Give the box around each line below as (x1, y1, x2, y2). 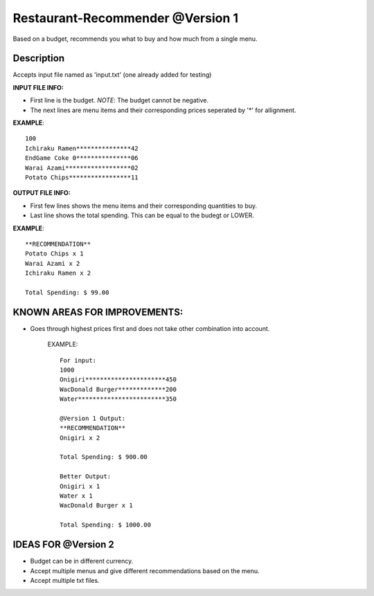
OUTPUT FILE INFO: (12, 189, 71, 197)
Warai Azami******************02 (25, 163, 139, 172)
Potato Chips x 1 (25, 250, 84, 258)
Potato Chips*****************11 (25, 173, 139, 181)
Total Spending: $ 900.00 (60, 453, 148, 461)
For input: (60, 356, 97, 364)
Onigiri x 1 (60, 482, 100, 490)
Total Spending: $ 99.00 (25, 288, 109, 296)
